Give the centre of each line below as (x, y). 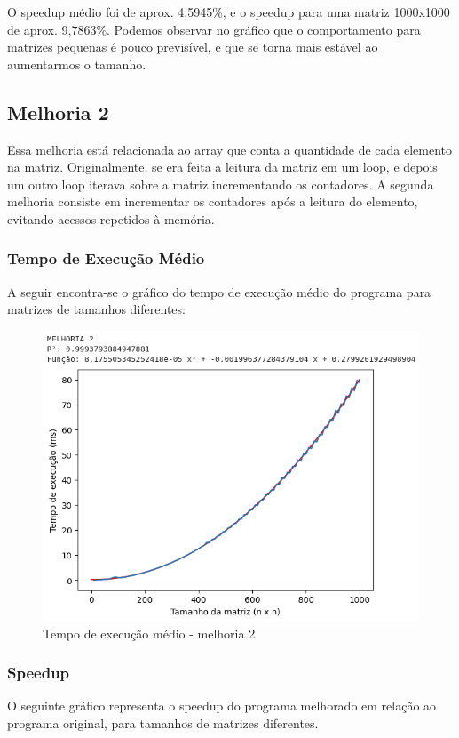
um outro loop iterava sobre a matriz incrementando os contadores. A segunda (221, 184)
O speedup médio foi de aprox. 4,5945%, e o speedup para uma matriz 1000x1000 (229, 12)
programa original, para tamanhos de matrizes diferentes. (163, 723)
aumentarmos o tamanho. (77, 64)
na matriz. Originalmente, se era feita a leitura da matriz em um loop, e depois (222, 167)
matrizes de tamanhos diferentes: (96, 309)
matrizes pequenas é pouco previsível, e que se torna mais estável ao (193, 47)
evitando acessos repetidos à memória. (111, 218)
